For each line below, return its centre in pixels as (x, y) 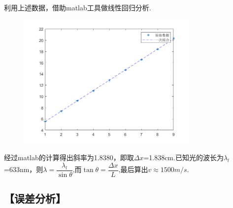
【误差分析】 (35, 198)
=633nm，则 (24, 169)
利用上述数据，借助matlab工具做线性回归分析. (78, 7)
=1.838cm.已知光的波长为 (183, 157)
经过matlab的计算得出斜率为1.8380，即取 (69, 157)
